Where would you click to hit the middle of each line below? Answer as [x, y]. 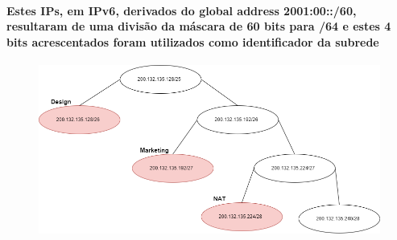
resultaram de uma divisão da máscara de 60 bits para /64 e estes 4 [199, 26]
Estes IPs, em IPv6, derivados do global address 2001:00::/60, [182, 10]
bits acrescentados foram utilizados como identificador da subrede [193, 41]
